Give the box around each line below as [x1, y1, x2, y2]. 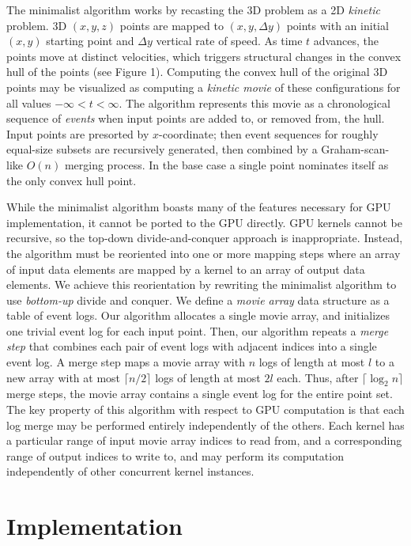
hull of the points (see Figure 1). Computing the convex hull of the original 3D [6, 63, 388, 80]
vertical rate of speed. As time [156, 32, 303, 49]
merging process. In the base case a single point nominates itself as [64, 156, 389, 173]
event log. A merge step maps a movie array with [6, 354, 245, 370]
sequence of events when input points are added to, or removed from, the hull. [6, 110, 385, 127]
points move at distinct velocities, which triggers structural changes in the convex [6, 47, 402, 64]
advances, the [313, 32, 379, 49]
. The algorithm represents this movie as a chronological [119, 94, 390, 111]
